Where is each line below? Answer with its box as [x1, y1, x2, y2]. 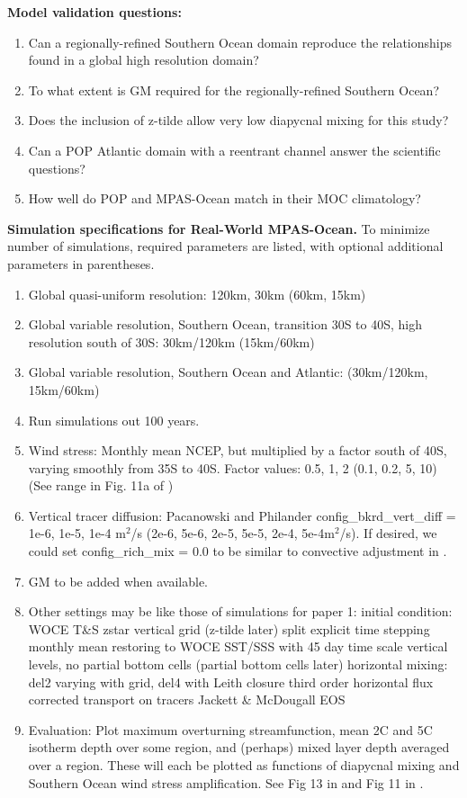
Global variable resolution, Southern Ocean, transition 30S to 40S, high [28, 315, 423, 334]
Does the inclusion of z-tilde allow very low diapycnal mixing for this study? [28, 111, 449, 130]
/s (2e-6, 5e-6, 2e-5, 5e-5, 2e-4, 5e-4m [130, 524, 335, 542]
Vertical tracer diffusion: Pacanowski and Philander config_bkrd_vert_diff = [28, 506, 456, 525]
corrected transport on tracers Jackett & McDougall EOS [28, 690, 346, 709]
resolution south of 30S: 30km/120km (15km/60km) [28, 332, 315, 351]
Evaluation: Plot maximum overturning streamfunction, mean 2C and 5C [28, 720, 433, 739]
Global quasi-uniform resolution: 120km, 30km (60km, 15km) [28, 284, 366, 303]
